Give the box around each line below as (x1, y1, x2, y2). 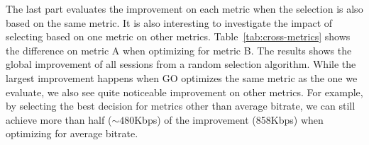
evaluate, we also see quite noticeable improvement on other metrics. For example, (6, 84, 363, 99)
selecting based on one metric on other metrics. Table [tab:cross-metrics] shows (6, 29, 351, 44)
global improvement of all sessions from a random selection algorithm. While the (6, 57, 356, 71)
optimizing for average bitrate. (6, 126, 138, 141)
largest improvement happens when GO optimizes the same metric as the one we (6, 70, 358, 85)
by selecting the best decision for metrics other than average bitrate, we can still (6, 98, 356, 113)
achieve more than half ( (6, 112, 112, 127)
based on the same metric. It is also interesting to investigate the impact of (6, 15, 333, 30)
